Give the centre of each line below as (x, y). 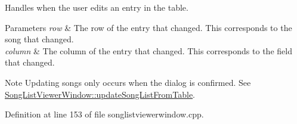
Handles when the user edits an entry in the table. (97, 7)
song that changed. (39, 39)
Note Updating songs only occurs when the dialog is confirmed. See (128, 82)
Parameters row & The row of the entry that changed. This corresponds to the (148, 27)
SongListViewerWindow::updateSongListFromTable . (100, 94)
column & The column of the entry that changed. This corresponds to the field (148, 50)
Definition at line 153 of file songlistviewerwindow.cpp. (104, 114)
